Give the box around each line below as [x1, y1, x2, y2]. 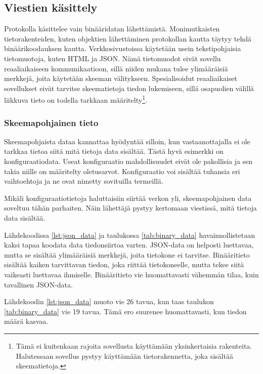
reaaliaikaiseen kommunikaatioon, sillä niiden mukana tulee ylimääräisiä [4, 63, 228, 73]
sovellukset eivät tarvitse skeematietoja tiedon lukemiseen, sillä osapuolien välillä [4, 82, 254, 93]
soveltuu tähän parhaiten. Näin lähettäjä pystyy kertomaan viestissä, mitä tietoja [4, 202, 257, 213]
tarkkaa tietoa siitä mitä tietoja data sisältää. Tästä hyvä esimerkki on [4, 146, 224, 156]
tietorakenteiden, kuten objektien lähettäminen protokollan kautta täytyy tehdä [4, 33, 251, 44]
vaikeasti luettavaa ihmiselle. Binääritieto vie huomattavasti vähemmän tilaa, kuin [4, 269, 259, 279]
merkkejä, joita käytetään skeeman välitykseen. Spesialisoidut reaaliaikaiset [4, 73, 237, 84]
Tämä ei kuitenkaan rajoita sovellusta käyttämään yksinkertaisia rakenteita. [16, 340, 252, 351]
